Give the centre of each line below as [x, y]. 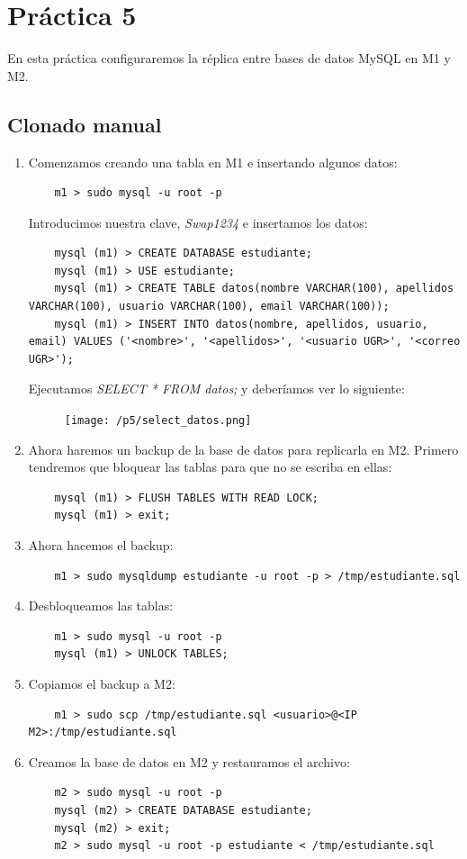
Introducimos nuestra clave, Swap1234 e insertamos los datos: [198, 222]
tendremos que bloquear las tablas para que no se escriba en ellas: [210, 467]
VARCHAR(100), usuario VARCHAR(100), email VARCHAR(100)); [209, 307]
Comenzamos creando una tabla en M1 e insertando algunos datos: [213, 162]
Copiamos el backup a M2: [102, 684]
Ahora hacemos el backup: [101, 545]
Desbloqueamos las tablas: [101, 606]
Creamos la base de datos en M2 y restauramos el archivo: [189, 761]
